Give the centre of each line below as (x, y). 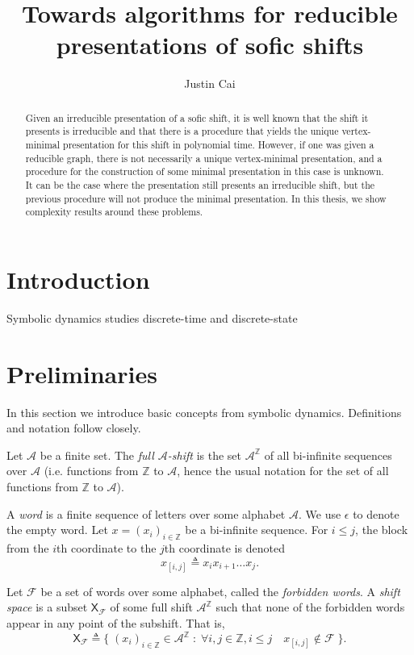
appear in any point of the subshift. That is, (116, 622)
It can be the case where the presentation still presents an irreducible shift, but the (200, 184)
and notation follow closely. (74, 428)
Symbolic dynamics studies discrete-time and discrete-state (152, 317)
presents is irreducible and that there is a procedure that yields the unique (182, 131)
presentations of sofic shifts (210, 45)
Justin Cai (210, 83)
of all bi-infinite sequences (328, 455)
